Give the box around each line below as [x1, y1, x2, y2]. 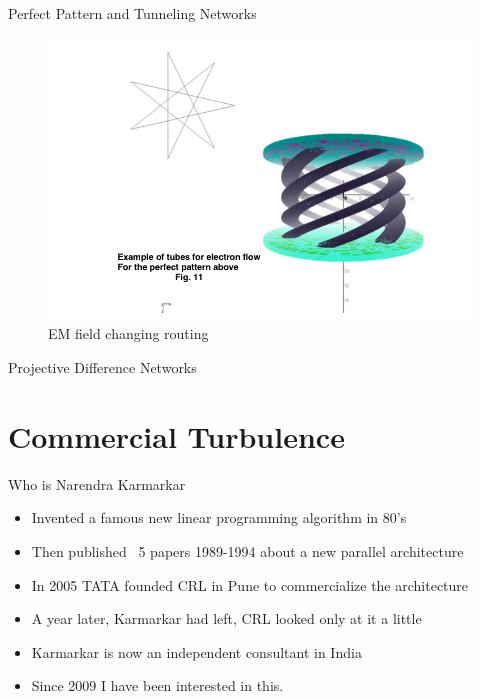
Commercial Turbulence [8, 415, 345, 456]
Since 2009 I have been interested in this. [31, 675, 284, 696]
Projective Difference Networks [8, 357, 197, 378]
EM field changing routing [48, 323, 209, 344]
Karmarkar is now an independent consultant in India [31, 641, 362, 662]
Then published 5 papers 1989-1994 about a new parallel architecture [31, 540, 464, 561]
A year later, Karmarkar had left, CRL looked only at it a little [31, 608, 422, 629]
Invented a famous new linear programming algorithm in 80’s [31, 507, 407, 528]
